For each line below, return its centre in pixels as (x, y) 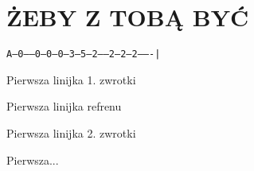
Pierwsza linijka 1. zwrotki (71, 79)
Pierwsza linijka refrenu (64, 106)
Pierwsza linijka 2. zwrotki (71, 132)
